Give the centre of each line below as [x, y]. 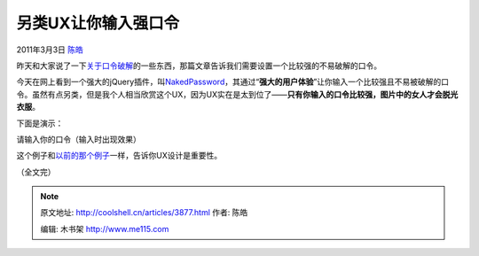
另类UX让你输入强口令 [98, 23]
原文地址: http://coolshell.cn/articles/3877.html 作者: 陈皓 [144, 213]
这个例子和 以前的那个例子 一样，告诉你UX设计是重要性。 [119, 156]
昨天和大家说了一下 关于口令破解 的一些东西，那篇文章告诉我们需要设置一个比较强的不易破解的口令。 [199, 66]
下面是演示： [40, 123]
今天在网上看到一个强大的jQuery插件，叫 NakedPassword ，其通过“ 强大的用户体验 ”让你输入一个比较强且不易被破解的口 [233, 82]
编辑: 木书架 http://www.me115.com [105, 229]
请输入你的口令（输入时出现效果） [79, 139]
